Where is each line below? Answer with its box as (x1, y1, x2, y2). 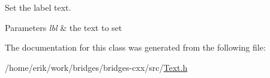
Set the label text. (5, 1, 71, 13)
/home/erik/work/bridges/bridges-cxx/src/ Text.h (5, 61, 188, 73)
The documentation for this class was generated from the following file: (5, 41, 266, 54)
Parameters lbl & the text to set (5, 21, 122, 33)
